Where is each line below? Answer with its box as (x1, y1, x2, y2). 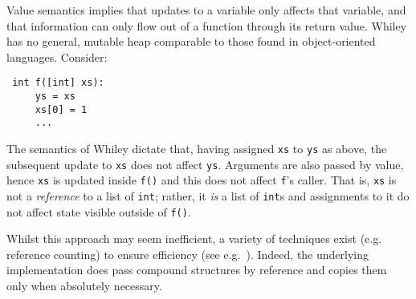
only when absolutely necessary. (6, 277, 162, 294)
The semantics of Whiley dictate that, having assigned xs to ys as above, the (6, 140, 387, 156)
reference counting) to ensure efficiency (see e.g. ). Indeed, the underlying (6, 245, 369, 262)
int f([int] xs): (12, 77, 104, 89)
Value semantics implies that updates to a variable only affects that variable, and (6, 2, 406, 18)
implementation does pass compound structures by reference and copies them (6, 261, 387, 278)
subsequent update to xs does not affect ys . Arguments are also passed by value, (6, 156, 404, 172)
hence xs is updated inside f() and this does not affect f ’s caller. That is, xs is (6, 172, 397, 188)
